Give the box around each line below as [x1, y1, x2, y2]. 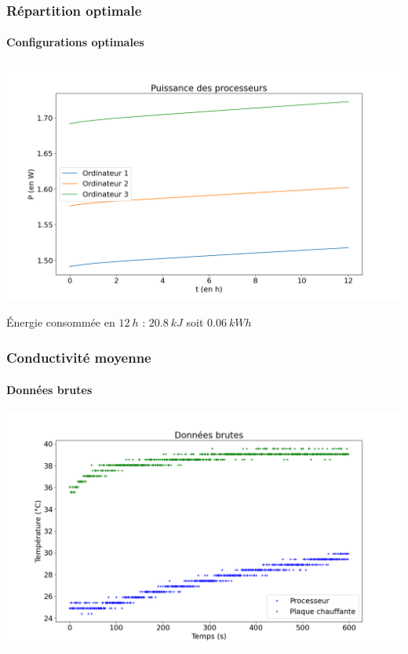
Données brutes [6, 381, 93, 397]
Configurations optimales [6, 34, 144, 50]
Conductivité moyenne [6, 347, 151, 367]
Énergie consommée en [6, 314, 115, 331]
